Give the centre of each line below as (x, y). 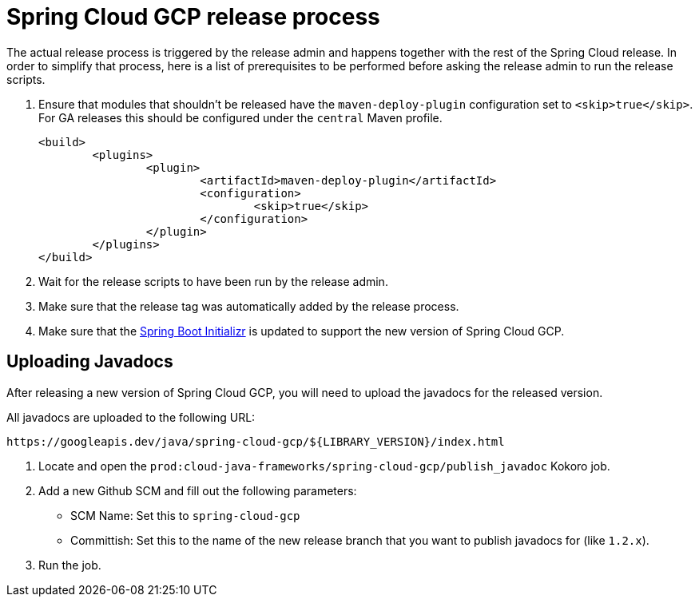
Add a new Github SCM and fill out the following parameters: (198, 490)
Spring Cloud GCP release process (193, 17)
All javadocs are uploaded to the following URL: (131, 417)
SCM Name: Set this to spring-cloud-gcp (185, 515)
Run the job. (70, 565)
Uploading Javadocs (90, 362)
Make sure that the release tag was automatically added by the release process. (249, 306)
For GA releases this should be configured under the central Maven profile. (240, 117)
